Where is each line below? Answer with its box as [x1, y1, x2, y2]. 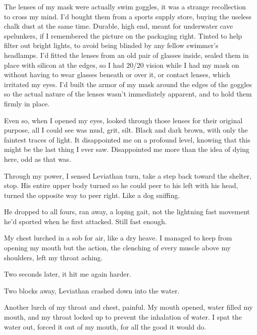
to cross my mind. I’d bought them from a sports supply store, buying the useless [4, 11, 252, 21]
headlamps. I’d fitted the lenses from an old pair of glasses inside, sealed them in [4, 49, 249, 60]
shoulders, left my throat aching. [4, 252, 103, 262]
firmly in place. [4, 98, 50, 108]
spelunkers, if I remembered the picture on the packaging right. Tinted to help [4, 30, 242, 41]
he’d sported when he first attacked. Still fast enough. [4, 216, 167, 226]
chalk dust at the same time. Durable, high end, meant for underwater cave [4, 21, 233, 31]
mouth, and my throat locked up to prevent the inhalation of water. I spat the [4, 312, 242, 322]
